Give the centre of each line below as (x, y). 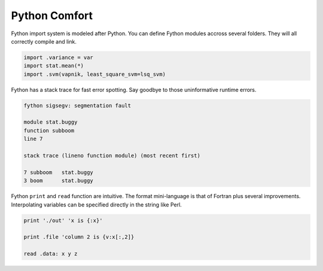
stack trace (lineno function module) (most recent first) (112, 156)
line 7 (33, 139)
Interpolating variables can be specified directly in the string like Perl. (96, 204)
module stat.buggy (51, 122)
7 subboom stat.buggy (59, 172)
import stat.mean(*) (54, 66)
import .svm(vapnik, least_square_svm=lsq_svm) (95, 74)
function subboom (49, 130)
